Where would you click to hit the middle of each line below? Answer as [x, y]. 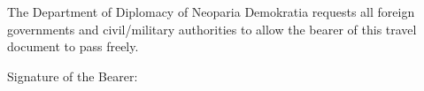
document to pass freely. [73, 46]
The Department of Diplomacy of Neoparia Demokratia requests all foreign [211, 11]
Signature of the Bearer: [73, 76]
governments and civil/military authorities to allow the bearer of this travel [212, 29]
